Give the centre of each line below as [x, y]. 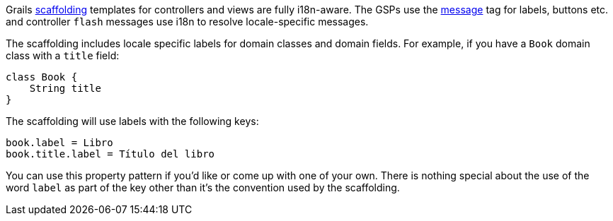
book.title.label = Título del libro [110, 154]
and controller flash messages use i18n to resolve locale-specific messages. [187, 22]
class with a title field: [63, 55]
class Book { [42, 77]
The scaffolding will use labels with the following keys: [132, 121]
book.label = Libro [59, 143]
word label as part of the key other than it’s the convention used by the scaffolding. [203, 187]
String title [65, 88]
